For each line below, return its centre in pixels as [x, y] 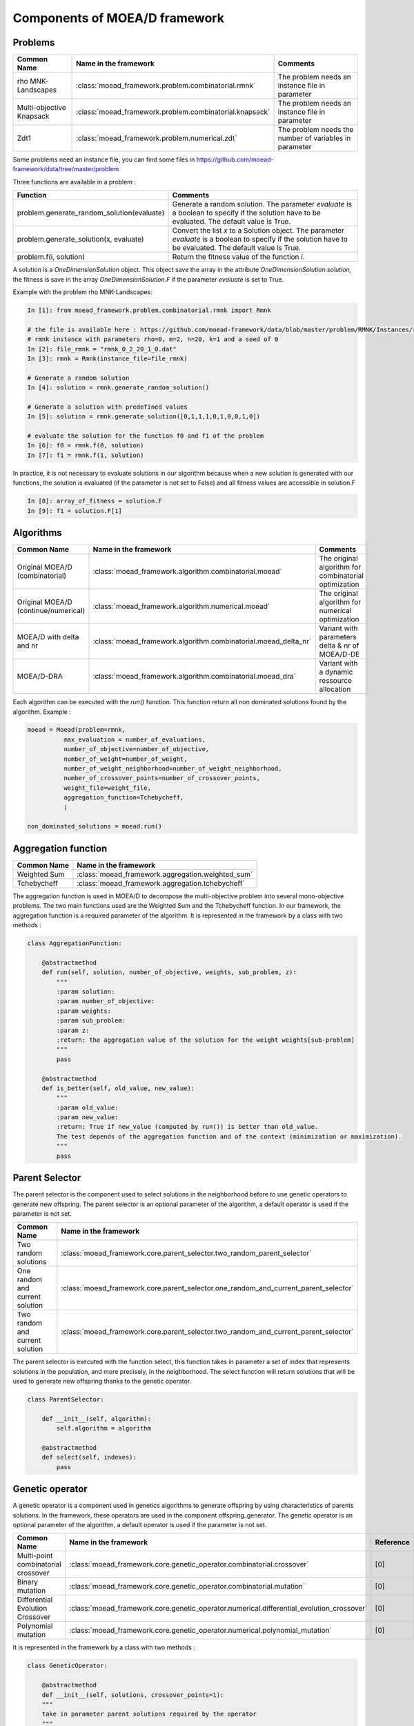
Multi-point [35, 1555]
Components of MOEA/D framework [118, 18]
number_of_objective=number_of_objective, [136, 749]
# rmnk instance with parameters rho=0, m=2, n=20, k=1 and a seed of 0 [153, 339]
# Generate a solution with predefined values [107, 407]
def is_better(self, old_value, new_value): [118, 1088]
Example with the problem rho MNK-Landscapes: [82, 292]
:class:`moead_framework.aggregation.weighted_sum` [165, 874]
